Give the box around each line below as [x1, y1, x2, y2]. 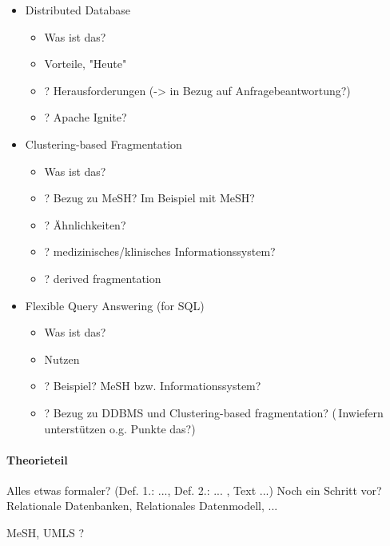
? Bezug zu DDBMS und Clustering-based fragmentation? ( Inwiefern [44, 404, 384, 420]
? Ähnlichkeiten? [44, 216, 126, 233]
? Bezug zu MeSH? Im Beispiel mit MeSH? [44, 189, 255, 206]
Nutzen [44, 350, 80, 367]
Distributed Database [25, 2, 131, 18]
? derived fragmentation [44, 269, 161, 286]
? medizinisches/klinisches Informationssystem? [44, 243, 276, 260]
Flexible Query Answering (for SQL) [25, 297, 205, 313]
